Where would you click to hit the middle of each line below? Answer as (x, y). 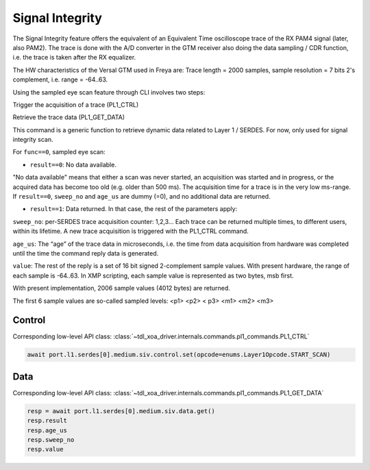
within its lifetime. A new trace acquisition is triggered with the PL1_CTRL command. (131, 231)
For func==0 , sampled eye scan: (59, 152)
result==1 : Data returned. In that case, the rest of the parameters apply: (134, 209)
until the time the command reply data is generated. (86, 253)
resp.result (47, 421)
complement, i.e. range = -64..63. (60, 79)
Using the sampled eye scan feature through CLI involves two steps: (109, 92)
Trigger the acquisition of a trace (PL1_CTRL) (76, 104)
